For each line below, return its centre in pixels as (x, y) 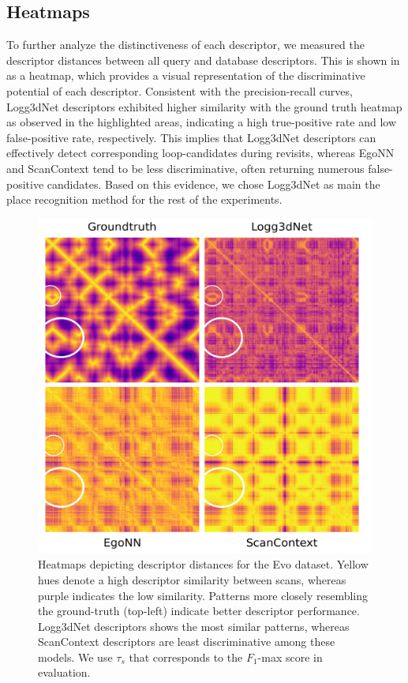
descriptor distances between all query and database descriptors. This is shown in (203, 60)
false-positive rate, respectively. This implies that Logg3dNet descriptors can (191, 137)
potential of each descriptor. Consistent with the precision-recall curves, (180, 90)
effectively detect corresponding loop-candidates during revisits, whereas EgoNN (200, 153)
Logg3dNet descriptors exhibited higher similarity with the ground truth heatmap (204, 106)
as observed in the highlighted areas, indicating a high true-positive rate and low (201, 122)
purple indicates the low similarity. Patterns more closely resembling (203, 595)
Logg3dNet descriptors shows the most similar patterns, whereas (194, 626)
